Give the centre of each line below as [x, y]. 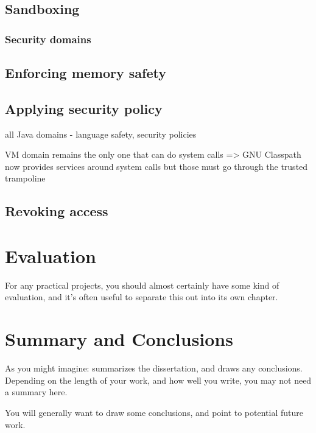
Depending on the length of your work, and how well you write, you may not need [158, 380]
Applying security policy [84, 108]
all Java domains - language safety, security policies [101, 134]
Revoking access [57, 211]
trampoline [25, 178]
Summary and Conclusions [119, 339]
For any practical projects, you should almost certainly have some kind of [142, 285]
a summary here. [36, 392]
